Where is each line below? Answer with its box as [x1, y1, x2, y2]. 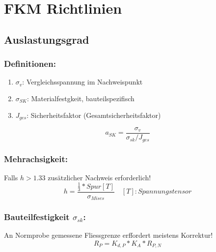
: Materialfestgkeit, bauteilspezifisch [27, 93, 135, 103]
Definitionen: [4, 57, 56, 70]
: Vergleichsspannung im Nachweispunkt [22, 77, 143, 87]
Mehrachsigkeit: [4, 153, 68, 165]
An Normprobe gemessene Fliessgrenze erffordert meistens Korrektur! [4, 230, 213, 240]
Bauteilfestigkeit [4, 211, 70, 223]
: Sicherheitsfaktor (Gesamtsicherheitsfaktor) [27, 110, 161, 120]
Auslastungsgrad [4, 31, 89, 47]
